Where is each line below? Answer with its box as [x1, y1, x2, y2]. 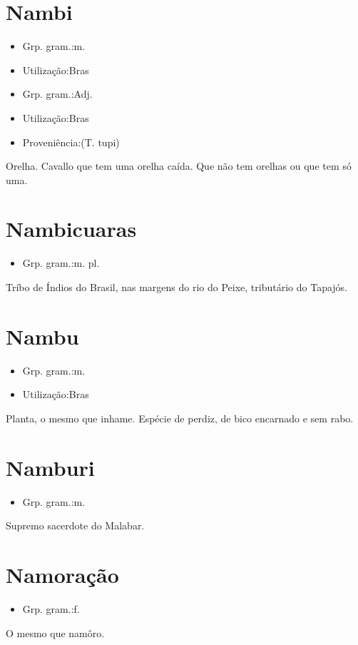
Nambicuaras [6, 214, 137, 243]
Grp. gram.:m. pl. [22, 255, 100, 270]
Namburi [6, 452, 95, 482]
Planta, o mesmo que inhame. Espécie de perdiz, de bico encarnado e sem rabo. [6, 410, 354, 425]
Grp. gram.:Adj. [22, 86, 93, 101]
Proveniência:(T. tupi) [22, 134, 120, 149]
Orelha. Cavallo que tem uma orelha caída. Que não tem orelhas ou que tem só [6, 158, 352, 173]
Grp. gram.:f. [22, 601, 80, 616]
